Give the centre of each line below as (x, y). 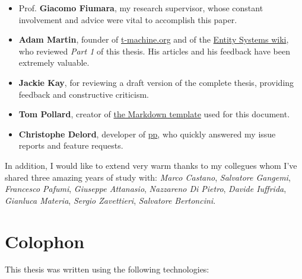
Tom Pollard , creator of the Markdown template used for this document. (154, 114)
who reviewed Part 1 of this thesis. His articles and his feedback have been (154, 51)
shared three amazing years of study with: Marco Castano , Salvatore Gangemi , (148, 177)
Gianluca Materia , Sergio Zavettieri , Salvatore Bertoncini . (110, 200)
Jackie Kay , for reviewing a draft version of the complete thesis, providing (156, 82)
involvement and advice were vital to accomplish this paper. (128, 19)
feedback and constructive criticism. (84, 94)
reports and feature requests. (71, 145)
